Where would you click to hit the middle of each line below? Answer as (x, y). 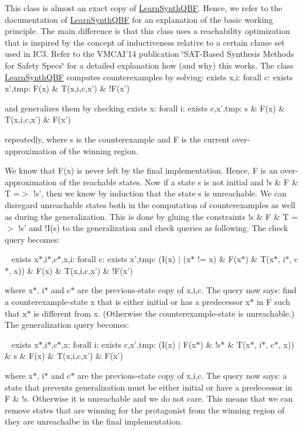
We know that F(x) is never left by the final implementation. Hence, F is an (141, 170)
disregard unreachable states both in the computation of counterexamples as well (150, 204)
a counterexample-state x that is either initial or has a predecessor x (127, 302)
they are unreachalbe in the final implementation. (94, 421)
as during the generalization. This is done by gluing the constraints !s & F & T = (151, 216)
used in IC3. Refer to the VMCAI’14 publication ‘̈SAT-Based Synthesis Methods (149, 54)
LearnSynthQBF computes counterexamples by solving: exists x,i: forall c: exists (149, 77)
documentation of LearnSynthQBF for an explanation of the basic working (139, 19)
